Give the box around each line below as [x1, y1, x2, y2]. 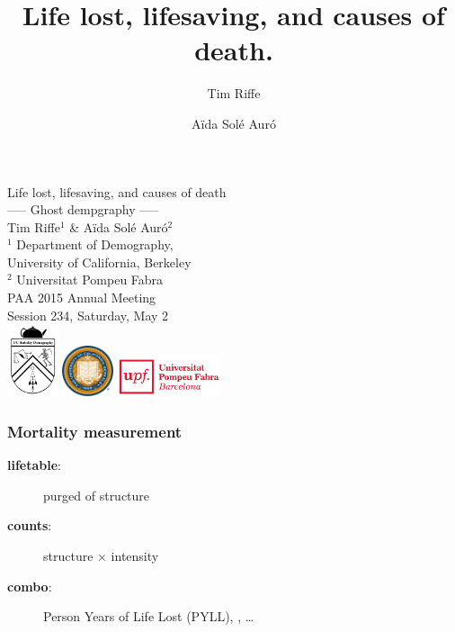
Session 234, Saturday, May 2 [7, 305, 169, 324]
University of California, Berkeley [7, 252, 192, 271]
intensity [111, 546, 159, 565]
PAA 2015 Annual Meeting [7, 288, 156, 307]
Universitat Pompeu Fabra [16, 270, 164, 289]
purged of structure [43, 485, 150, 504]
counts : [7, 516, 52, 535]
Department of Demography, [16, 235, 174, 254]
